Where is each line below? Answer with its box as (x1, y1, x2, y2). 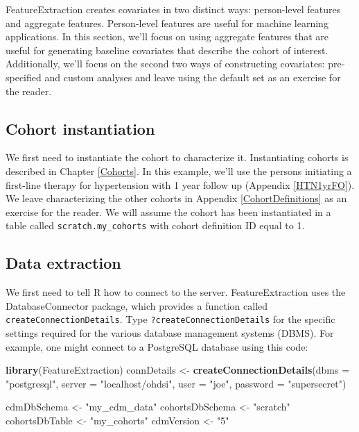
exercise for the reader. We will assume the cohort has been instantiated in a (6, 204, 331, 219)
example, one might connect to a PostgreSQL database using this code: (6, 339, 308, 354)
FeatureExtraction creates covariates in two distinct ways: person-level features (6, 2, 341, 16)
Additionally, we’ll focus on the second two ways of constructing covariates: (6, 56, 325, 71)
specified (6, 69, 42, 84)
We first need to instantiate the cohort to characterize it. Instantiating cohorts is (6, 150, 349, 165)
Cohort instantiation (6, 117, 155, 139)
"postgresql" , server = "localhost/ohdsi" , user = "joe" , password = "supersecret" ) (6, 376, 347, 390)
